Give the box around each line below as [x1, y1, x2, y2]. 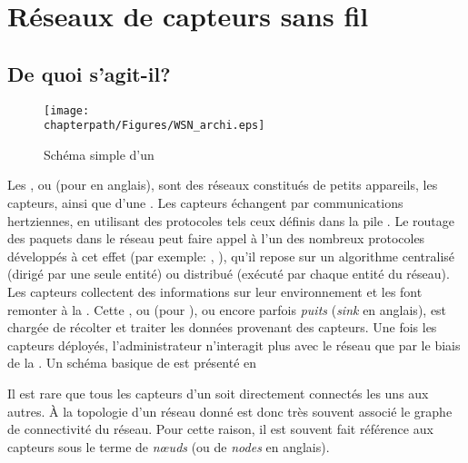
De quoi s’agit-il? [7, 59, 171, 87]
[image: [44, 103, 90, 117]
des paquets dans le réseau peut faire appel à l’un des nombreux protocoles [7, 229, 425, 248]
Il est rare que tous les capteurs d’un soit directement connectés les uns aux [7, 384, 429, 403]
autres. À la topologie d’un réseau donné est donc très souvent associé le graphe [7, 401, 453, 420]
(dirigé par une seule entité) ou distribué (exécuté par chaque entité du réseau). [7, 264, 450, 283]
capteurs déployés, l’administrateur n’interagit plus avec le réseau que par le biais [7, 335, 461, 354]
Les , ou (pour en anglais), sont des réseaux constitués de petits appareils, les [7, 175, 438, 194]
